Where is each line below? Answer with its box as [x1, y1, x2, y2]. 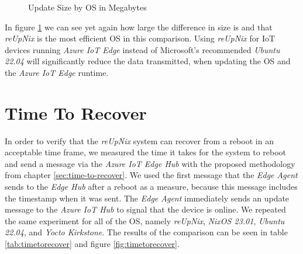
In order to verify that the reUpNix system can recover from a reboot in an [5, 134, 274, 147]
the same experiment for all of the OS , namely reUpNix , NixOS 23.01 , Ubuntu [5, 214, 285, 227]
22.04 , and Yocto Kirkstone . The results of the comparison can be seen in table [5, 226, 288, 238]
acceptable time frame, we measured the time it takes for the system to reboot [5, 146, 287, 158]
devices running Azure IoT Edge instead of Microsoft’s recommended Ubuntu [5, 43, 280, 55]
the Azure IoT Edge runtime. [5, 66, 109, 78]
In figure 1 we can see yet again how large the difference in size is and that [5, 20, 273, 33]
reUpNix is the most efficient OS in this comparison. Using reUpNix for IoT [5, 32, 276, 44]
